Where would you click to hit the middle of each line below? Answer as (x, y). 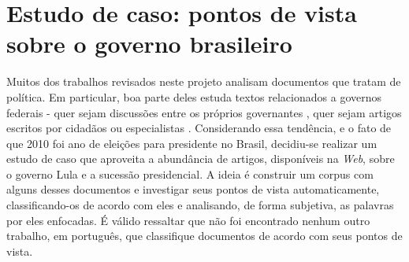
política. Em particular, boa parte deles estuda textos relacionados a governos (194, 96)
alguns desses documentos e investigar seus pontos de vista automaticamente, (193, 189)
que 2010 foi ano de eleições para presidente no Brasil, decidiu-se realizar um (192, 143)
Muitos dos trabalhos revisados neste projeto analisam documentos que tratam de (204, 81)
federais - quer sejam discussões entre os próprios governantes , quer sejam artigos (204, 112)
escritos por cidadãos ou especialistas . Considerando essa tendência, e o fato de (199, 128)
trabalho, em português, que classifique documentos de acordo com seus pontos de (204, 236)
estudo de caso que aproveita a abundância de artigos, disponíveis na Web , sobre (201, 159)
